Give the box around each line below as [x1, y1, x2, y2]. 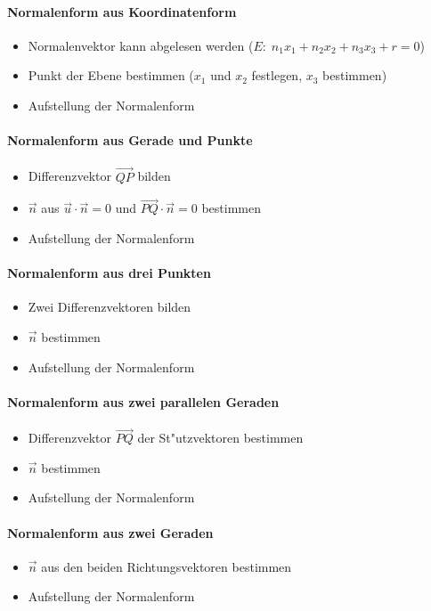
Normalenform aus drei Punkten [7, 264, 211, 282]
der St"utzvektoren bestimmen [137, 428, 304, 447]
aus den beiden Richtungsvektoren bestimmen [41, 557, 292, 575]
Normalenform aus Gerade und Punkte [7, 131, 253, 150]
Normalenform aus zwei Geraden [7, 523, 214, 542]
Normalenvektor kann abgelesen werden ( [28, 36, 254, 54]
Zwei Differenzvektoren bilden [28, 297, 191, 316]
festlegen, [251, 66, 303, 85]
